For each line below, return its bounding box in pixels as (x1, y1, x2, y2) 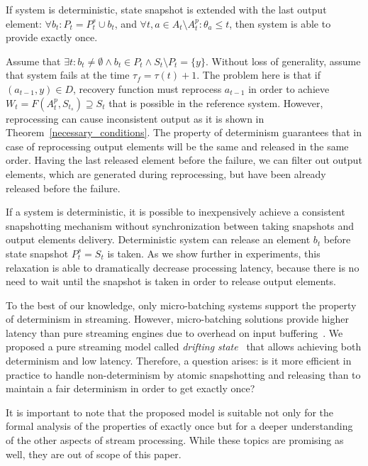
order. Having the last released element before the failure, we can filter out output (6, 152, 362, 167)
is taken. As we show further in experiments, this (107, 245, 320, 260)
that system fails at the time (6, 67, 130, 82)
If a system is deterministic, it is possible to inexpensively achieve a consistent (6, 204, 345, 219)
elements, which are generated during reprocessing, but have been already (6, 166, 326, 181)
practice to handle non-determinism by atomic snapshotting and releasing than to (6, 367, 361, 382)
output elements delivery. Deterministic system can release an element (6, 232, 311, 247)
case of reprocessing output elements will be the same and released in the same (6, 138, 349, 153)
